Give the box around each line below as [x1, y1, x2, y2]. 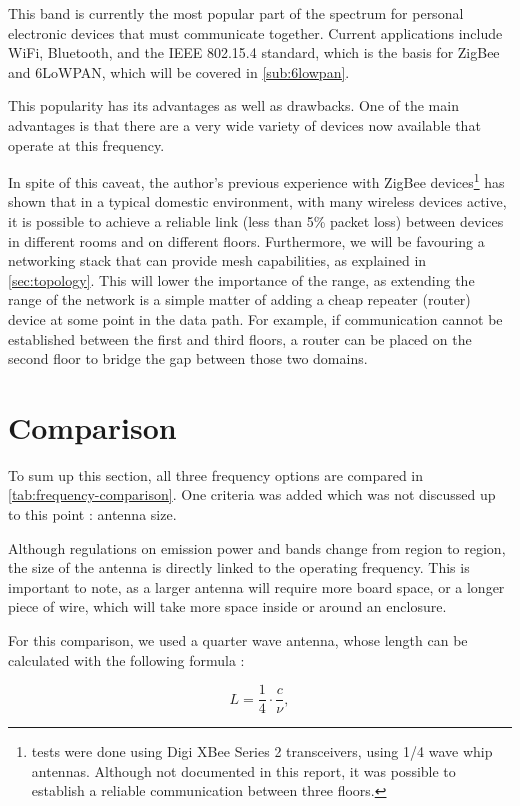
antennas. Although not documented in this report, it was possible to [31, 760, 456, 781]
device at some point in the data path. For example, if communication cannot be [8, 308, 503, 329]
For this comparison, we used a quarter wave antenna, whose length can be [8, 630, 468, 651]
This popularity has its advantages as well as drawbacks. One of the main [8, 95, 459, 116]
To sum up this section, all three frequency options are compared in [8, 464, 424, 485]
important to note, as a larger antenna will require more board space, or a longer [8, 576, 505, 597]
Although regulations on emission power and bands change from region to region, [8, 537, 506, 558]
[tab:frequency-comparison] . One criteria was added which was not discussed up [8, 484, 496, 505]
